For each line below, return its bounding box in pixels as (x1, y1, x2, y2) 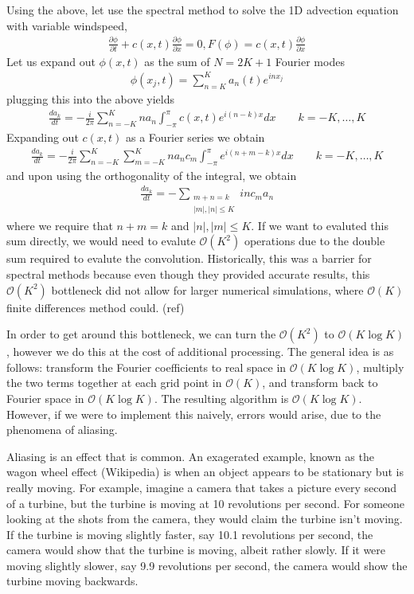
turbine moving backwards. (6, 573, 139, 589)
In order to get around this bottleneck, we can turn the (6, 326, 276, 342)
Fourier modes (275, 53, 345, 69)
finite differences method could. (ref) (6, 299, 185, 315)
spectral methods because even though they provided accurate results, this (6, 265, 370, 282)
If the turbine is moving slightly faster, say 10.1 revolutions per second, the (6, 526, 373, 542)
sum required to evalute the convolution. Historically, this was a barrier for (6, 250, 372, 267)
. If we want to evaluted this (251, 217, 389, 233)
